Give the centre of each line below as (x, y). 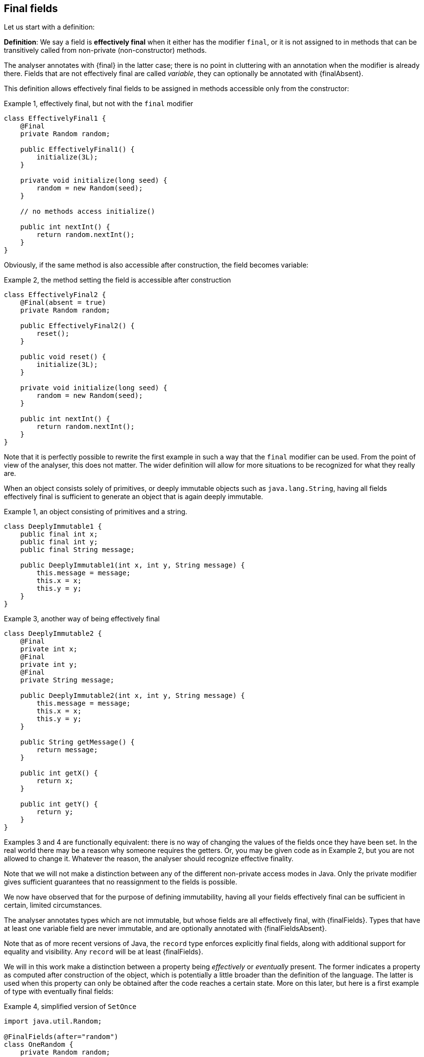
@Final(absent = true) (63, 303)
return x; (55, 781)
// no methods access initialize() (87, 212)
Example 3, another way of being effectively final (82, 619)
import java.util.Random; (53, 1021)
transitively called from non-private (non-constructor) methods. (105, 50)
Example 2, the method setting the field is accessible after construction (118, 280)
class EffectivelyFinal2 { (55, 295)
